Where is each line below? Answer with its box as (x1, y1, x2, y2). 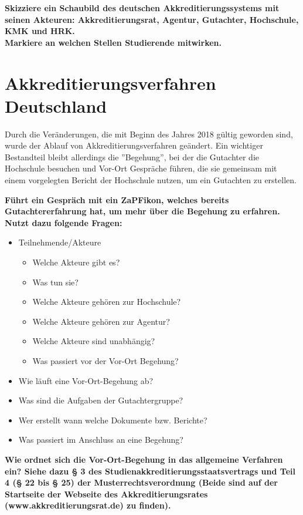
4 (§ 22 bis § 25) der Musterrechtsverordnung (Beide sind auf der (5, 476, 278, 489)
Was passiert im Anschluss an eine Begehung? (18, 433, 183, 446)
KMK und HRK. (5, 25, 75, 37)
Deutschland (5, 93, 107, 117)
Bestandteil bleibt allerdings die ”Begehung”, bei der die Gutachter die (5, 150, 259, 163)
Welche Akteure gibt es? (32, 256, 120, 268)
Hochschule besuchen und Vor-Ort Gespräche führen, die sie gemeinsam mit (5, 162, 277, 174)
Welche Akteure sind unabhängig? (32, 335, 155, 347)
